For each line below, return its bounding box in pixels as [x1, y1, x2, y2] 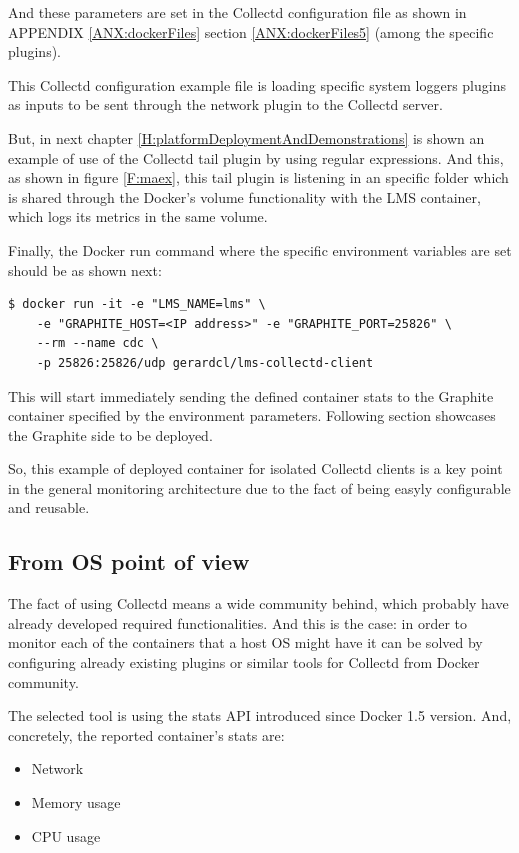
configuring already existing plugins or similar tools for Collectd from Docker [8, 652, 480, 673]
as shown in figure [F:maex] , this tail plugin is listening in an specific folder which [8, 167, 509, 188]
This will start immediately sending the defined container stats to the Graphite [8, 385, 494, 406]
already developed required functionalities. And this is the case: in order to [8, 612, 468, 633]
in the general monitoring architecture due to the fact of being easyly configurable [8, 477, 511, 498]
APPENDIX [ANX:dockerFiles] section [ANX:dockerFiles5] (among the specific [8, 21, 494, 42]
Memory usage [31, 792, 121, 813]
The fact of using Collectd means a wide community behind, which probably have [8, 593, 509, 614]
